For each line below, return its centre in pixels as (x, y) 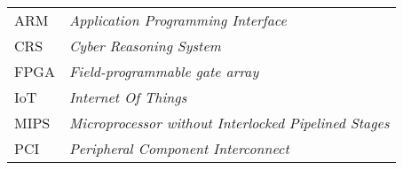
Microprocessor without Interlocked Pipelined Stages (229, 123)
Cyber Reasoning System (145, 46)
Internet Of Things (128, 97)
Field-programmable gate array (164, 71)
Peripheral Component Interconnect (179, 148)
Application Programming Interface (178, 20)
